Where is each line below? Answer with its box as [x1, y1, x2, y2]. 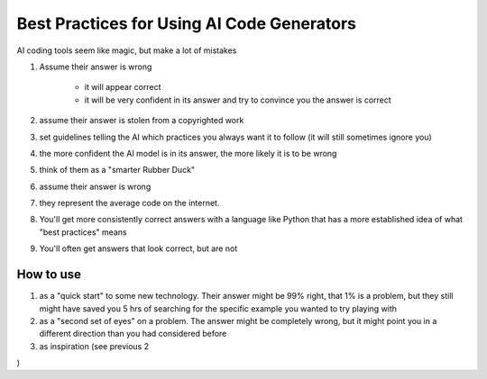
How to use [16, 266, 81, 283]
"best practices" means [39, 226, 127, 238]
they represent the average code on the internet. [39, 198, 220, 209]
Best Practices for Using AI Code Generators [16, 14, 356, 33]
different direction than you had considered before [39, 329, 227, 339]
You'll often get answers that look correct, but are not [39, 243, 238, 254]
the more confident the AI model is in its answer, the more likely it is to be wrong [39, 148, 337, 158]
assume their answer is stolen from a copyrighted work [39, 115, 244, 126]
